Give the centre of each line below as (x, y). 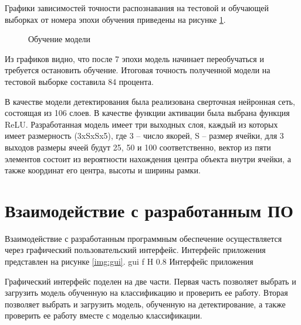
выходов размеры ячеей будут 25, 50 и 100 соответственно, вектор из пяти (138, 147)
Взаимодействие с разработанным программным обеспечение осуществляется (143, 238)
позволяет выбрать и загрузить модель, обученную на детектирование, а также (145, 304)
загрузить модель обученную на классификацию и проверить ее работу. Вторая (146, 292)
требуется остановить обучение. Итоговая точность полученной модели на (138, 70)
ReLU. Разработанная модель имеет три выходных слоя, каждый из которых (141, 124)
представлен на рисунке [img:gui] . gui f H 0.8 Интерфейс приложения (129, 261)
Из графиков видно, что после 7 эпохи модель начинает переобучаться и (134, 58)
